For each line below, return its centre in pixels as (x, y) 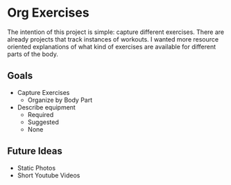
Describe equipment (46, 107)
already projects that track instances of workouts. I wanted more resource (113, 39)
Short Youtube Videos (49, 175)
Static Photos (36, 168)
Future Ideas (35, 151)
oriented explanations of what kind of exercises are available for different (112, 46)
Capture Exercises (43, 92)
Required (41, 114)
